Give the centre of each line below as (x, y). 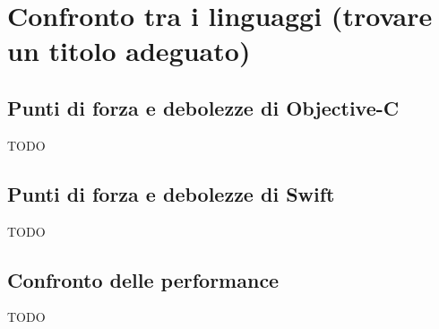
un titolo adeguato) (129, 51)
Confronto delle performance (143, 279)
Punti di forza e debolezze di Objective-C (203, 107)
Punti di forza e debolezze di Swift (171, 193)
